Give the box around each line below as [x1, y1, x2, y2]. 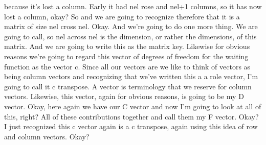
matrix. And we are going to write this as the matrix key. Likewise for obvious [4, 41, 250, 52]
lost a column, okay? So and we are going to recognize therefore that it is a [4, 11, 240, 21]
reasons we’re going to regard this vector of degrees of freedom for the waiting [4, 51, 249, 61]
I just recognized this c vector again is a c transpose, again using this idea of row [4, 121, 258, 132]
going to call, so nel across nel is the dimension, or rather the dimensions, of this [4, 31, 257, 41]
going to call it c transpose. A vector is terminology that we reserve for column [4, 81, 252, 91]
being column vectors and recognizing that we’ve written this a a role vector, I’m [4, 71, 258, 82]
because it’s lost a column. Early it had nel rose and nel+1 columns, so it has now [4, 1, 262, 11]
